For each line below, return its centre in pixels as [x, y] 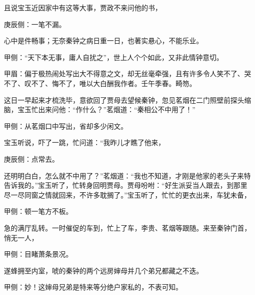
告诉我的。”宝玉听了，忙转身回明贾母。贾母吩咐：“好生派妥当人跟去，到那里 [126, 185]
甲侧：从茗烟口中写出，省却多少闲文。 [66, 126]
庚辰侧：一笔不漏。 [35, 24]
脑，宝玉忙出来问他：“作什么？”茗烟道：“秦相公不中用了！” [100, 109]
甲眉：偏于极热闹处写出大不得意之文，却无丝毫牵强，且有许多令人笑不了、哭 [127, 74]
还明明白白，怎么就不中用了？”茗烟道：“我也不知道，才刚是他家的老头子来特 [127, 175]
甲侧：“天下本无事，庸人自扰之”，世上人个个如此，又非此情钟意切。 [114, 57]
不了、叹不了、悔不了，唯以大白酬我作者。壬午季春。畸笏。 [100, 83]
